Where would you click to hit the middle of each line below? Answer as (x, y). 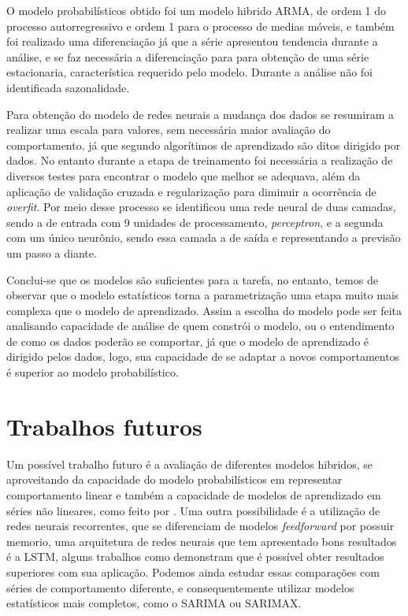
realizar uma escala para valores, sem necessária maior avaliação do (169, 130)
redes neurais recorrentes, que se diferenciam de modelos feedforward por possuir (200, 526)
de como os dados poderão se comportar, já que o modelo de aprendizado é (188, 341)
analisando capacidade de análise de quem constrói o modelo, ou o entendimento (200, 326)
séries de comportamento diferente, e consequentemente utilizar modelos (180, 587)
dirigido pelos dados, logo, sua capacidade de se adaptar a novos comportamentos (203, 356)
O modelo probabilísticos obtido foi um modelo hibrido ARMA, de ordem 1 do (196, 10)
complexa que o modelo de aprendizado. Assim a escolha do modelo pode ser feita (204, 310)
